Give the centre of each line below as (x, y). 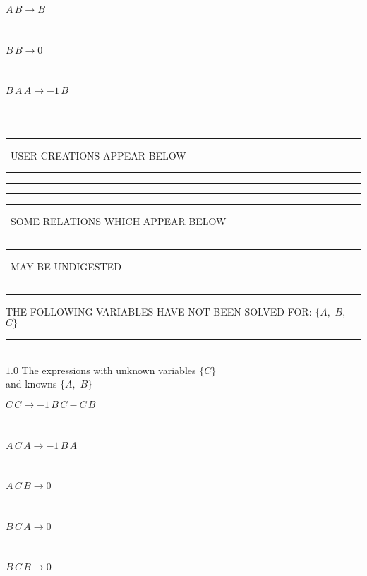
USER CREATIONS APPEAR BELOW (98, 155)
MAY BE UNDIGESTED (66, 266)
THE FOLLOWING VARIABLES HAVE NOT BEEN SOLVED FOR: (159, 311)
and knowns (31, 384)
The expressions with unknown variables (109, 370)
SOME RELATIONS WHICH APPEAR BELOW (118, 221)
